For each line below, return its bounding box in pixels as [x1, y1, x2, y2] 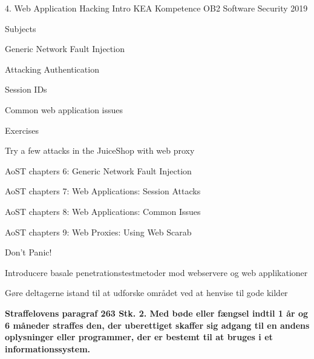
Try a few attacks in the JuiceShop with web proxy [5, 144, 195, 157]
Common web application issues [5, 103, 123, 116]
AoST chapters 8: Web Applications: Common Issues [5, 205, 201, 217]
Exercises [5, 124, 39, 136]
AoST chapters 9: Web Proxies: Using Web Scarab [5, 225, 192, 238]
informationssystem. [5, 342, 91, 355]
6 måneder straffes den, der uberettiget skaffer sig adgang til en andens [5, 318, 310, 331]
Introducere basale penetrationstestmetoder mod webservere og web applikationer [5, 266, 308, 278]
